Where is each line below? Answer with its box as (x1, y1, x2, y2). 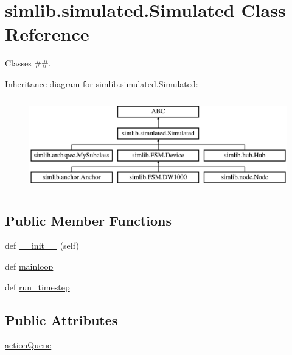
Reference (5, 21, 89, 46)
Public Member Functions (5, 210, 172, 229)
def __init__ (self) (5, 239, 79, 252)
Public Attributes (5, 310, 118, 329)
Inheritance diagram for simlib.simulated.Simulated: (5, 77, 198, 90)
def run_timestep (5, 280, 70, 293)
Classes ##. (5, 57, 51, 70)
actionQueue (5, 339, 52, 351)
